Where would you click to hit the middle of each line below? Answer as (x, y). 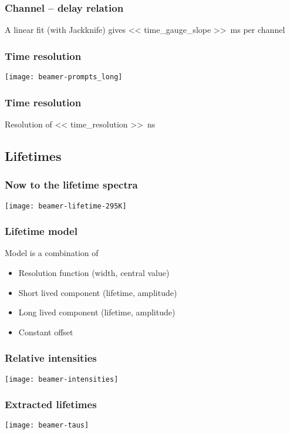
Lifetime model (41, 231)
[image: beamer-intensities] (62, 379)
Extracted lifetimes (51, 404)
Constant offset (46, 332)
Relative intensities (51, 358)
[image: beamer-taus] (47, 425)
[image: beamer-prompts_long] (64, 77)
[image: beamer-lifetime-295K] (66, 206)
